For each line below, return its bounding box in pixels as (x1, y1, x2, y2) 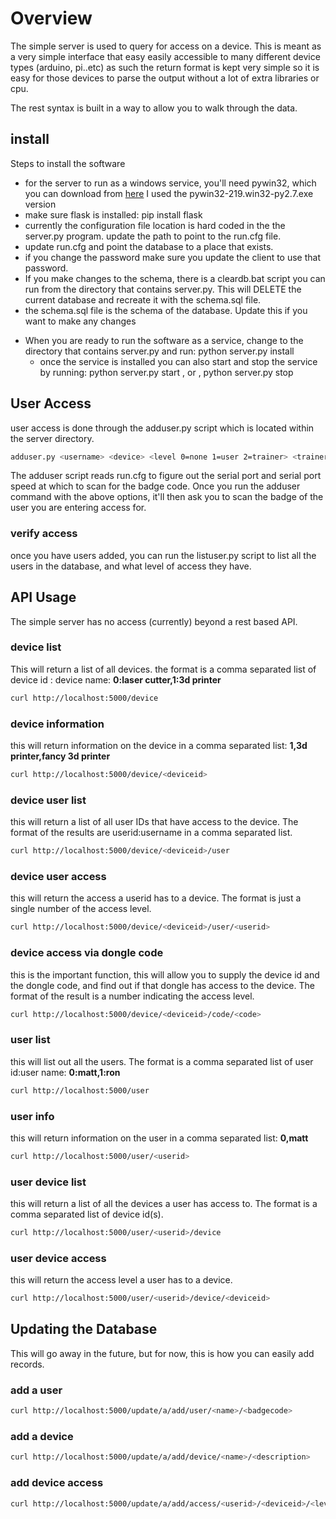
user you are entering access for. (10, 502, 147, 514)
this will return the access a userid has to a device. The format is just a (10, 892, 302, 904)
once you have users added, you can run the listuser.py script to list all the (10, 549, 317, 561)
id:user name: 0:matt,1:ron (10, 1066, 121, 1078)
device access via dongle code (10, 946, 164, 960)
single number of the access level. (10, 903, 152, 915)
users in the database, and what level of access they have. (10, 560, 252, 572)
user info (10, 1109, 55, 1123)
